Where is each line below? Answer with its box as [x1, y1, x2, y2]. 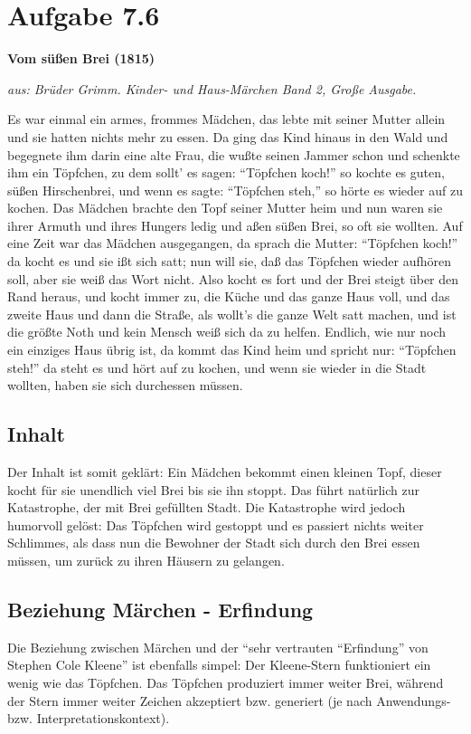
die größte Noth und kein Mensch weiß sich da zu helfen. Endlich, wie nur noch [7, 322, 446, 341]
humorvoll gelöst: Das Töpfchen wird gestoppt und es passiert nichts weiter [7, 515, 424, 534]
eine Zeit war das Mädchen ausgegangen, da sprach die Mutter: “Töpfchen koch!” [7, 234, 458, 253]
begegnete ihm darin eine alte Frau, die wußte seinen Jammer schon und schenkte [7, 145, 460, 164]
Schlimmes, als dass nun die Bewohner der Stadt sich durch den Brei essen [7, 533, 420, 552]
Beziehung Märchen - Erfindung [7, 595, 314, 623]
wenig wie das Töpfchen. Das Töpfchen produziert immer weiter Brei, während [7, 672, 444, 691]
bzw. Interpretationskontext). [7, 709, 170, 728]
